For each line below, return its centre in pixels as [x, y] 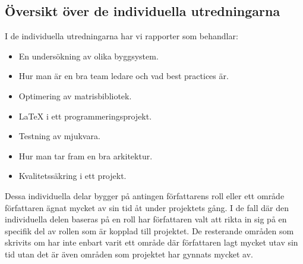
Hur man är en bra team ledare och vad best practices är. [124, 76]
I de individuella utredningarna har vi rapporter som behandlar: [121, 36]
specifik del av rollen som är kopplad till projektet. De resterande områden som [149, 230]
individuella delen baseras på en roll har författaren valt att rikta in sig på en [146, 219]
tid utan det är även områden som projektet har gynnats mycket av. [129, 254]
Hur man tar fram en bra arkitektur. [86, 155]
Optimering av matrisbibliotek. [75, 95]
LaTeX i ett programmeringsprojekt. [85, 116]
